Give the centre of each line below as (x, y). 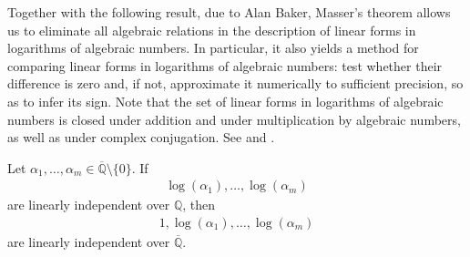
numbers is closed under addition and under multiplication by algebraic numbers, (234, 119)
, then (199, 205)
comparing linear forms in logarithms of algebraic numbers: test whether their (225, 65)
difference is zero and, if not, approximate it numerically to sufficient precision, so (235, 83)
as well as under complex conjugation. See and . (141, 137)
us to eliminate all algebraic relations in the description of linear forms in (212, 30)
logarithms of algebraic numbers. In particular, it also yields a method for (213, 48)
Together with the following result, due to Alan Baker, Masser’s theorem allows (229, 12)
